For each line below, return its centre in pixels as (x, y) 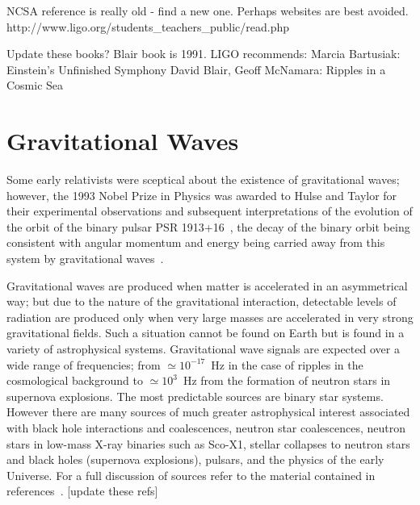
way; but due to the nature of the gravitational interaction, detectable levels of (202, 301)
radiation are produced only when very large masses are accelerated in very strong (210, 317)
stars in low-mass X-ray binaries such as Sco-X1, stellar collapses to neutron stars (208, 443)
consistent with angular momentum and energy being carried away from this (196, 242)
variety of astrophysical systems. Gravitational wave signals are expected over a (203, 349)
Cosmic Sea (35, 85)
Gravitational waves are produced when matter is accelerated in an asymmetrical (207, 285)
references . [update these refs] (82, 491)
